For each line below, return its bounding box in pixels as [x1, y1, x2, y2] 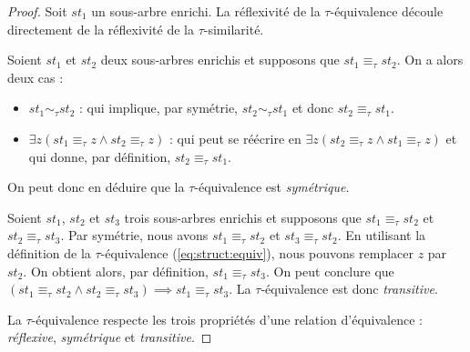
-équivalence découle [330, 2, 444, 20]
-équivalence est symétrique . [194, 177, 350, 196]
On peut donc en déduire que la [7, 177, 185, 196]
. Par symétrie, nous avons [60, 226, 209, 245]
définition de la [7, 243, 91, 262]
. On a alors [396, 50, 464, 69]
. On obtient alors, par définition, [23, 261, 209, 280]
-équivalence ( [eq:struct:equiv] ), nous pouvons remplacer [100, 243, 414, 262]
